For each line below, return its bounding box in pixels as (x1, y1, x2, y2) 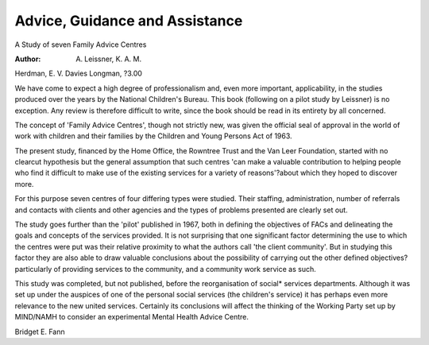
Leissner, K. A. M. (84, 54, 142, 64)
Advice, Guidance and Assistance (14, 12, 243, 29)
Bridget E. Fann (14, 327, 65, 336)
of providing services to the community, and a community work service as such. (53, 264, 317, 273)
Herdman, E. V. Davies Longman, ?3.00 (14, 68, 143, 79)
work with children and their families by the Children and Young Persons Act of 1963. (14, 131, 293, 141)
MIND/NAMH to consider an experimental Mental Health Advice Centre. (14, 312, 249, 322)
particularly (14, 264, 52, 273)
